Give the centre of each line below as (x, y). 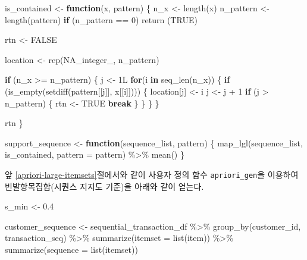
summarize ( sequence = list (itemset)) (71, 249)
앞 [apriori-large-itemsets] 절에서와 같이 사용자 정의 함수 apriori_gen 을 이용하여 (152, 174)
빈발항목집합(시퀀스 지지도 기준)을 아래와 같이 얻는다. (104, 186)
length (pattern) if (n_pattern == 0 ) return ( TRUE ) (101, 19)
